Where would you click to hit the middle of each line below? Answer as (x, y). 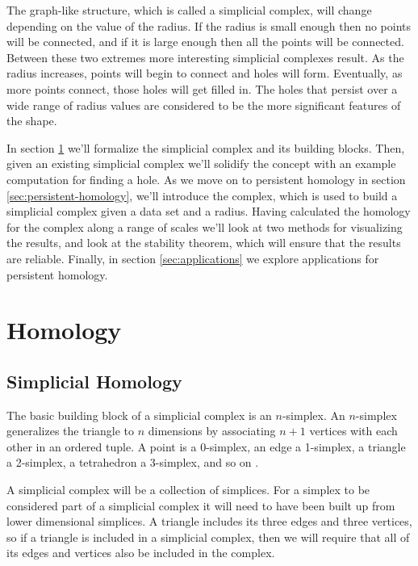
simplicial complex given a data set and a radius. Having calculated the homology (209, 211)
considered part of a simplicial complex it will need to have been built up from (201, 505)
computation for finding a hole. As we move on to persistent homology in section (206, 179)
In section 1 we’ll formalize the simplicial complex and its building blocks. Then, (206, 147)
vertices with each (353, 431)
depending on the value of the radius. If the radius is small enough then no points (209, 25)
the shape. (32, 121)
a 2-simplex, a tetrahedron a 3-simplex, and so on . (133, 462)
